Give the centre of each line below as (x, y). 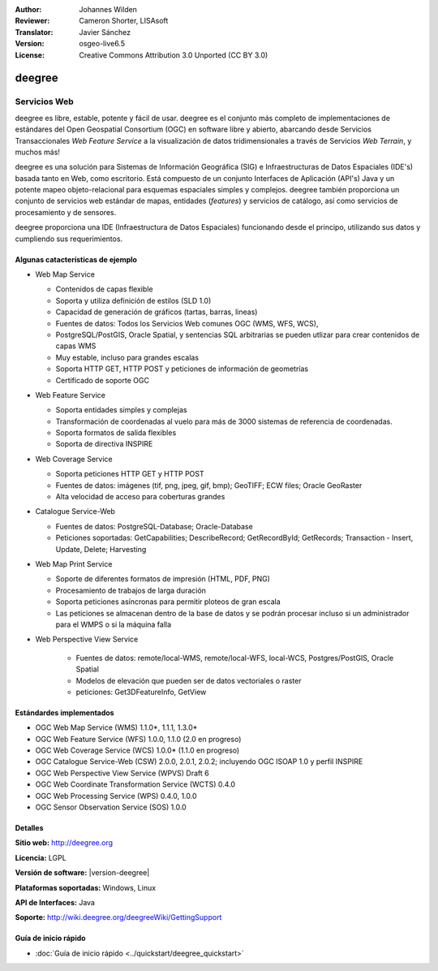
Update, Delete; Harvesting (101, 549)
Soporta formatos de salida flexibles (116, 433)
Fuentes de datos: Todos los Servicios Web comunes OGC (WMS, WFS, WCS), (187, 323)
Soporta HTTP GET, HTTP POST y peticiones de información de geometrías (182, 369)
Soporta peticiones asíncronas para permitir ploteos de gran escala (168, 602)
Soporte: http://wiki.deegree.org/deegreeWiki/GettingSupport (118, 917)
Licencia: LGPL (41, 857)
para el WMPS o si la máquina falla (114, 624)
